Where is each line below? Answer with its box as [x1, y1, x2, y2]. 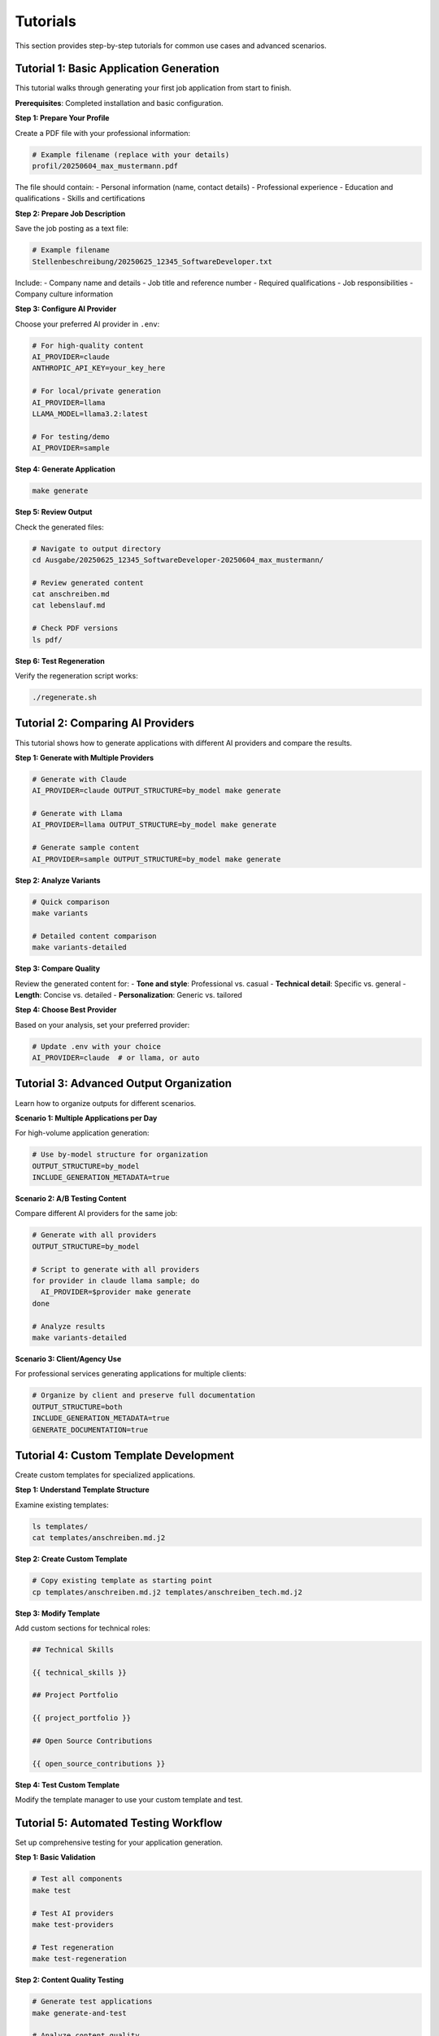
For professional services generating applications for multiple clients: [15, 1369, 247, 1379]
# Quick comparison [32, 897, 110, 906]
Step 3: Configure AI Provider [15, 304, 117, 314]
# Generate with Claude [32, 774, 128, 783]
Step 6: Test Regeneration [15, 656, 106, 665]
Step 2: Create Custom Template [15, 1554, 128, 1564]
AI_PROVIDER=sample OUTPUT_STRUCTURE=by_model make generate [32, 854, 281, 863]
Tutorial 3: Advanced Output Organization [15, 1077, 232, 1090]
